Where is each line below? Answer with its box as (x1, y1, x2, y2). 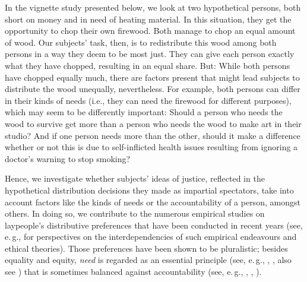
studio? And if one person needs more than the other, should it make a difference (5, 129, 300, 141)
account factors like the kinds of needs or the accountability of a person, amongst (5, 195, 300, 208)
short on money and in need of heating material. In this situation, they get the (5, 12, 292, 25)
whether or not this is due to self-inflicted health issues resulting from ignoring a (5, 141, 298, 153)
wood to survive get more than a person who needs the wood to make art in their (5, 117, 302, 129)
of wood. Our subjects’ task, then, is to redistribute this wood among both (5, 36, 277, 48)
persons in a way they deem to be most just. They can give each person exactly (5, 47, 295, 60)
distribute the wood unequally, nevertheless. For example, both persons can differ (5, 83, 300, 95)
